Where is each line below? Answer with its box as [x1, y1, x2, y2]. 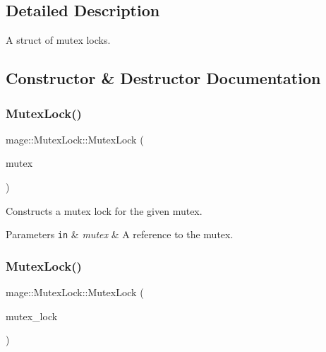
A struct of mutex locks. [6, 33, 111, 47]
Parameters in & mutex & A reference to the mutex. [6, 227, 234, 242]
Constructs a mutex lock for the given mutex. [6, 203, 203, 218]
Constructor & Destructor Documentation [6, 67, 321, 89]
